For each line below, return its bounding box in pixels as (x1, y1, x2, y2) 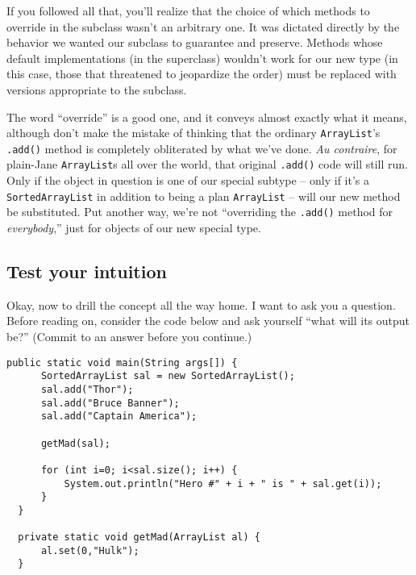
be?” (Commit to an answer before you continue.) (6, 328, 252, 345)
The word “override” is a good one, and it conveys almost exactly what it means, (6, 108, 407, 125)
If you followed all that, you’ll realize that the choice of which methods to (6, 2, 370, 19)
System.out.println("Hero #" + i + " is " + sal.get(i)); (64, 477, 382, 490)
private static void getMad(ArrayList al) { (18, 531, 260, 544)
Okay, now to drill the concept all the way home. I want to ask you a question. (6, 296, 396, 313)
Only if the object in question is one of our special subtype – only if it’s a (6, 172, 370, 189)
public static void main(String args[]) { (6, 356, 238, 369)
